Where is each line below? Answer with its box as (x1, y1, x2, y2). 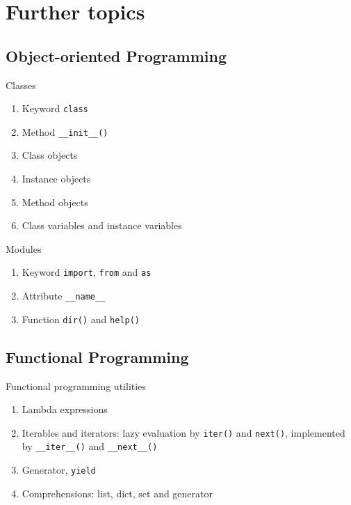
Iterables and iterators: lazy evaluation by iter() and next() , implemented (22, 425, 345, 440)
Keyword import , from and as (22, 265, 152, 279)
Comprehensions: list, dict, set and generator (22, 485, 213, 500)
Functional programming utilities (6, 378, 146, 393)
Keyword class (22, 101, 88, 116)
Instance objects (22, 171, 91, 186)
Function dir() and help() (22, 311, 140, 326)
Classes (6, 77, 36, 92)
